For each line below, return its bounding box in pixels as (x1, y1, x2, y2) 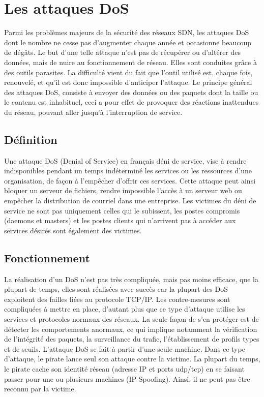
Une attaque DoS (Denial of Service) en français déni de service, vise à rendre (4, 155, 247, 166)
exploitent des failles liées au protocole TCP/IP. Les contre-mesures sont (4, 293, 230, 304)
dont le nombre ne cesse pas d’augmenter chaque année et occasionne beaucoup (4, 37, 252, 47)
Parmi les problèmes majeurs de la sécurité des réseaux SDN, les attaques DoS (4, 27, 249, 38)
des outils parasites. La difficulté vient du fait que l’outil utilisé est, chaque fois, (4, 67, 253, 77)
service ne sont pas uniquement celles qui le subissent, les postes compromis (4, 205, 240, 216)
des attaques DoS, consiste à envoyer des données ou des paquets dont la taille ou (4, 86, 258, 97)
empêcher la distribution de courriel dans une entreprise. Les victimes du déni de (4, 195, 256, 206)
